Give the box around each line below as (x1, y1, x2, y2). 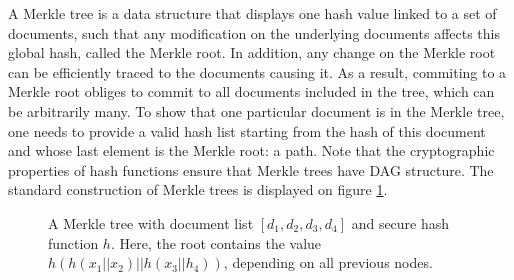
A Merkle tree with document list (48, 212, 254, 233)
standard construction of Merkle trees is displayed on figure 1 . (8, 179, 388, 200)
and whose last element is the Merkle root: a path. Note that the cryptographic (8, 140, 495, 161)
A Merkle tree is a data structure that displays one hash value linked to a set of (8, 3, 497, 23)
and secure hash (351, 212, 450, 233)
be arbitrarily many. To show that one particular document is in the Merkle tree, (8, 100, 505, 121)
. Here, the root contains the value (110, 232, 322, 253)
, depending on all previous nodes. (223, 252, 433, 273)
